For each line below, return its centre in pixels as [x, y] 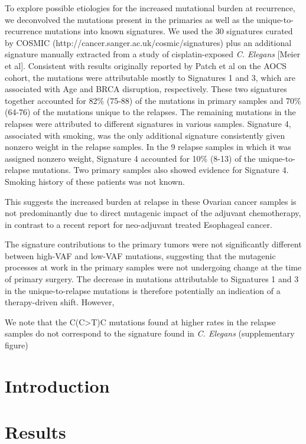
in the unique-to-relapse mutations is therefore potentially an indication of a [143, 290]
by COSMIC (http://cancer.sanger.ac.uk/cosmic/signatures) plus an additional [148, 42]
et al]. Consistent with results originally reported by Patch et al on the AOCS [146, 65]
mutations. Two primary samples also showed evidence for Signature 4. [160, 170]
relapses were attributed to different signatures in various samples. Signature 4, [148, 123]
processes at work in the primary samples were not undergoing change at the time [153, 267]
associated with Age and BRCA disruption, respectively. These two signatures [146, 89]
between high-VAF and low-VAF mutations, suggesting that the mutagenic [140, 255]
